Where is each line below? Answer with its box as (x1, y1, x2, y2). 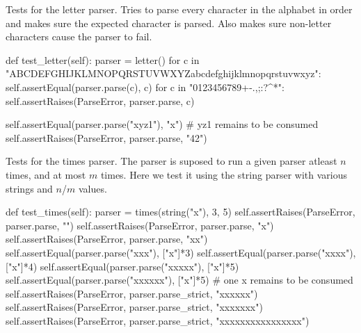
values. (78, 181, 107, 195)
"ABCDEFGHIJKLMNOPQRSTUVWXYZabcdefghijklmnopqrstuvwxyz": (6, 66, 321, 81)
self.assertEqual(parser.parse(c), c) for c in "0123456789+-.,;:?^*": (6, 79, 284, 94)
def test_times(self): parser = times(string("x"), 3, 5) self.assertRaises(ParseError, (6, 204, 355, 219)
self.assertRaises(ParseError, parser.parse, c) (6, 93, 195, 108)
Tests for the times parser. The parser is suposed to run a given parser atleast (6, 154, 337, 168)
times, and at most (6, 167, 86, 181)
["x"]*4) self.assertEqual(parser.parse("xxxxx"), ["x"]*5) (6, 259, 239, 273)
